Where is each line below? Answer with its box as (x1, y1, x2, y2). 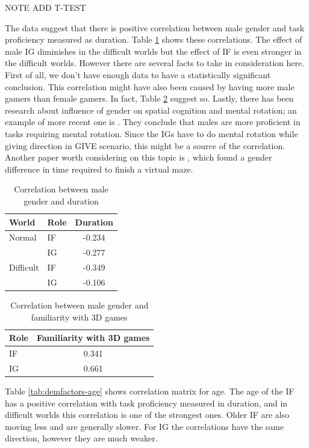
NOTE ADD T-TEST (5, 1, 86, 13)
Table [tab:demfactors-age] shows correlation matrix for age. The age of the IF (5, 384, 295, 397)
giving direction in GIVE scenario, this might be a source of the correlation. (5, 139, 286, 152)
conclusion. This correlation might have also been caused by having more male (5, 80, 295, 93)
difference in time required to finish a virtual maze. (5, 162, 193, 175)
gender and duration (23, 194, 99, 207)
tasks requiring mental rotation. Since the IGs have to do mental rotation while (5, 127, 298, 140)
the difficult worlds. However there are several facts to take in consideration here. (5, 57, 305, 69)
